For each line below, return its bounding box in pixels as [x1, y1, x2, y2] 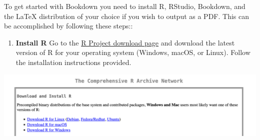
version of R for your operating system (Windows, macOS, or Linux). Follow [15, 47, 250, 57]
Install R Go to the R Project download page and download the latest [15, 37, 235, 47]
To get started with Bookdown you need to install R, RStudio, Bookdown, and [4, 1, 245, 11]
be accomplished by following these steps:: [4, 20, 133, 31]
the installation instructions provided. [15, 56, 131, 67]
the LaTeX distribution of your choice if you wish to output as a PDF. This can [4, 10, 249, 21]
